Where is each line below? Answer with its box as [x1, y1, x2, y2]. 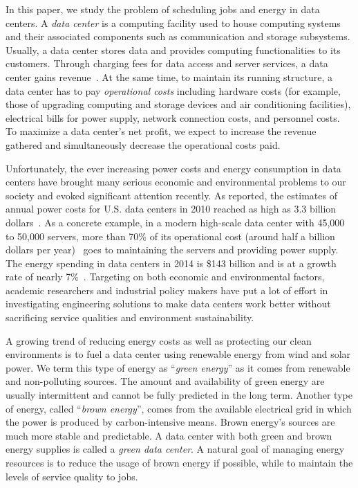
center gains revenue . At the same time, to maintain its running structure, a [6, 69, 332, 84]
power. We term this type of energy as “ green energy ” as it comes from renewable [6, 360, 350, 374]
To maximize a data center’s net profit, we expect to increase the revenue [6, 124, 317, 138]
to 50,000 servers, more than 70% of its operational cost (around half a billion [6, 228, 335, 243]
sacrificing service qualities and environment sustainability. [6, 310, 254, 325]
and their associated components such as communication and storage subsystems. [6, 29, 350, 44]
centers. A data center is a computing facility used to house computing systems [6, 15, 341, 30]
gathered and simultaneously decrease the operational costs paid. [6, 137, 281, 152]
